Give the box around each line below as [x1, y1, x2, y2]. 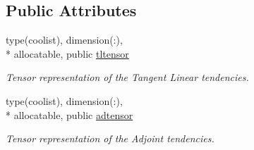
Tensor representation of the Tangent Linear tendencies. [6, 70, 249, 85]
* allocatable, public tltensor [6, 46, 129, 61]
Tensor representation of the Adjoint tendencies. [6, 131, 214, 146]
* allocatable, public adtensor [6, 107, 133, 122]
